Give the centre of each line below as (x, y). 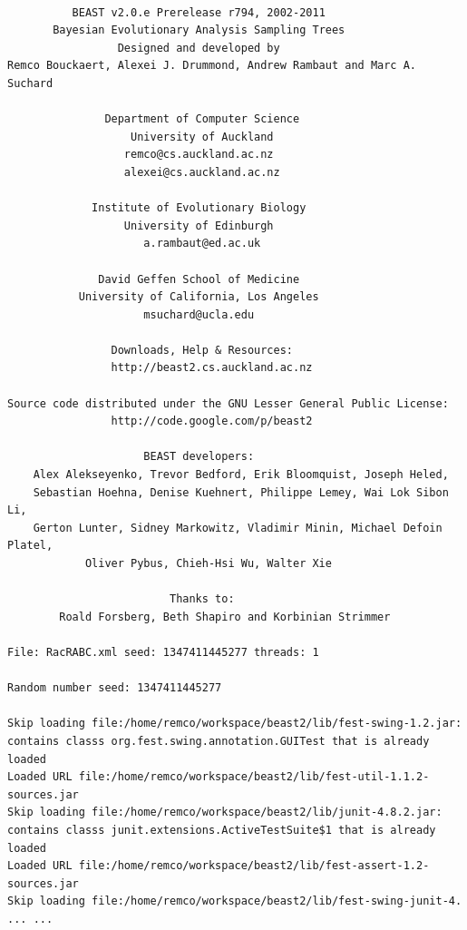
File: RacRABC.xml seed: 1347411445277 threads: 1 (163, 652)
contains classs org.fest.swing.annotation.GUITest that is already (219, 741)
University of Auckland (202, 137)
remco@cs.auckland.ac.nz (199, 155)
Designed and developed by (199, 48)
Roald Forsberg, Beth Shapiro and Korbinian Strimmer (225, 617)
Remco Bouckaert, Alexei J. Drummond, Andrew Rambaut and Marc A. (212, 66)
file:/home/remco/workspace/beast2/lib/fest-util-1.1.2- (254, 777)
